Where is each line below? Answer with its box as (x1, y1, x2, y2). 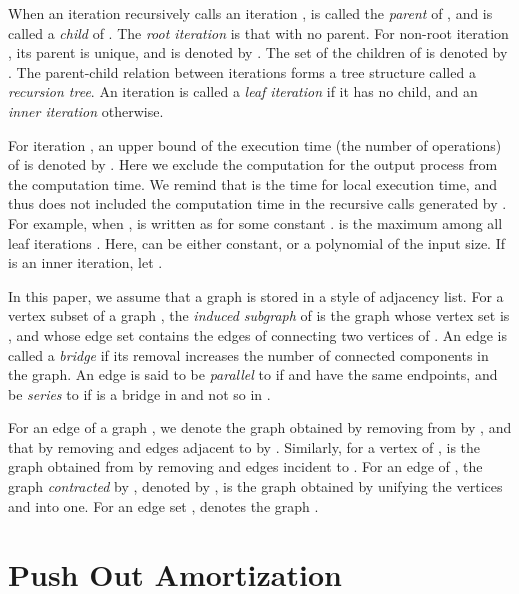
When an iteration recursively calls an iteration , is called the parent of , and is (8, 3, 493, 23)
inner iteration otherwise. (8, 100, 164, 121)
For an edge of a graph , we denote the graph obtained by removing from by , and (8, 417, 512, 438)
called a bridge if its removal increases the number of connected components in (8, 344, 489, 365)
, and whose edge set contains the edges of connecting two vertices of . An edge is (8, 324, 507, 345)
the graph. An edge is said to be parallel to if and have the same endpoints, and (8, 364, 498, 385)
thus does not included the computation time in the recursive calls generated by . (8, 193, 507, 214)
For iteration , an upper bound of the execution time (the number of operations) (8, 134, 502, 155)
